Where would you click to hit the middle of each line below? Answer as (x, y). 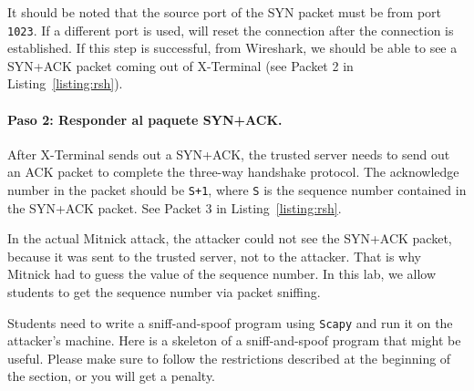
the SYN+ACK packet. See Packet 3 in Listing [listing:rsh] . (175, 207)
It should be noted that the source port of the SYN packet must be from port (224, 12)
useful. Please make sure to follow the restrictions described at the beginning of (229, 358)
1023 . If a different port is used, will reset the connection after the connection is (231, 30)
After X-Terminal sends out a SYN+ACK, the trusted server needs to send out (229, 154)
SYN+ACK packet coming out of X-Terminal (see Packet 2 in (180, 65)
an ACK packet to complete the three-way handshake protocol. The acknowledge (233, 172)
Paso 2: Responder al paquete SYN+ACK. (145, 119)
